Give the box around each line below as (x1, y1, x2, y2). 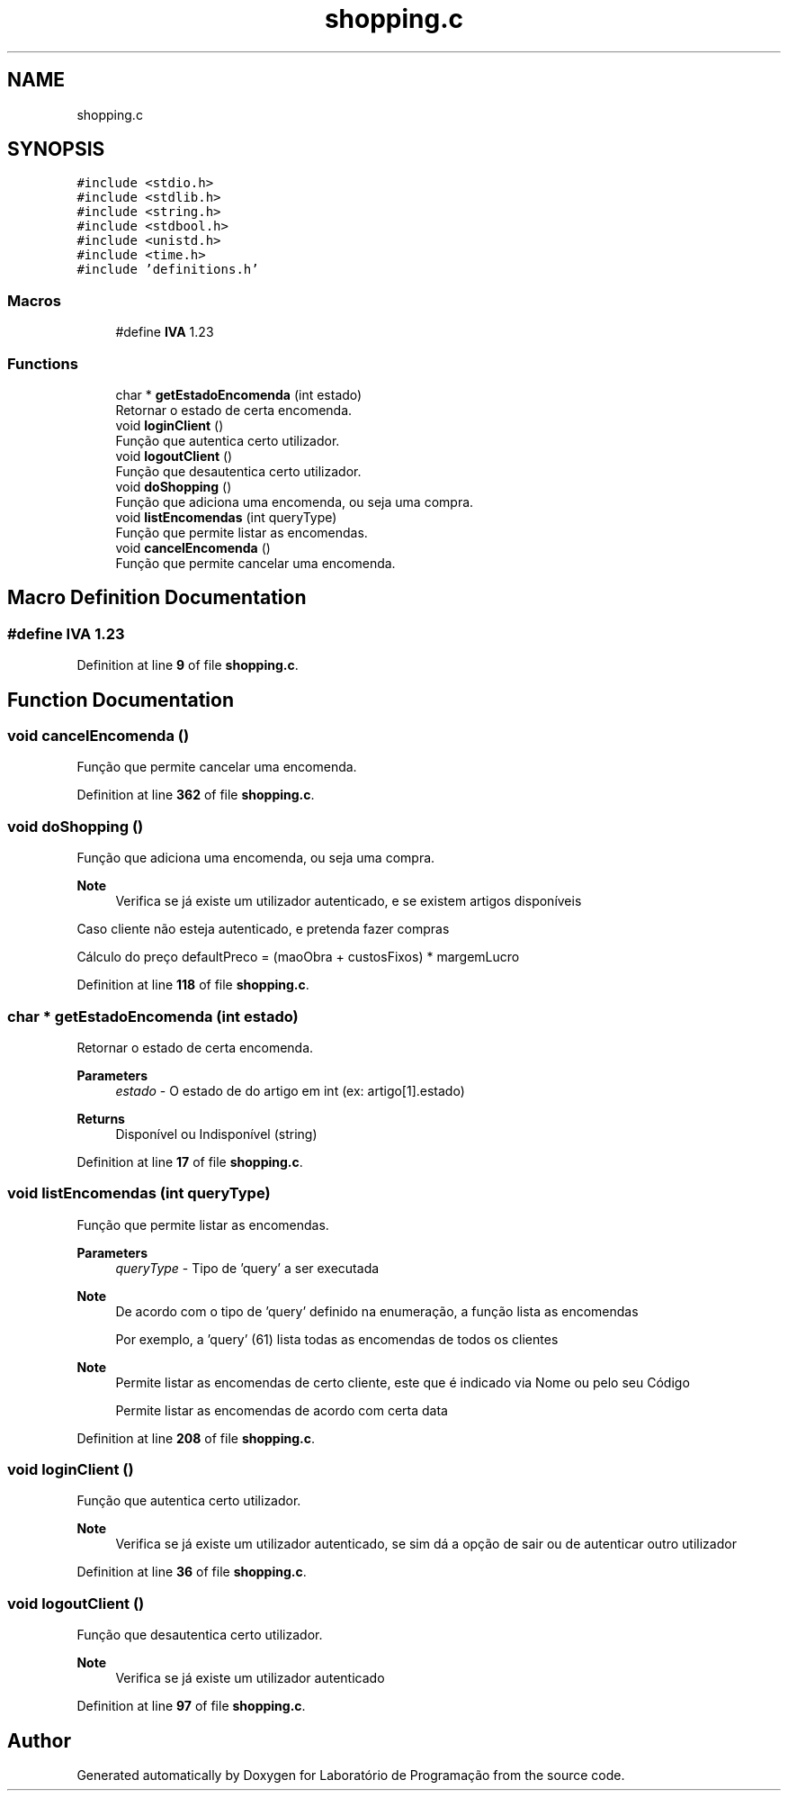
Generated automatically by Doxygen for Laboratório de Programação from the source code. (76, 1766, 625, 1783)
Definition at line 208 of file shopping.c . (76, 1430, 315, 1446)
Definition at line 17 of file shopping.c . (76, 1153, 303, 1170)
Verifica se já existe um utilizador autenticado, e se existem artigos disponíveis (115, 893, 582, 909)
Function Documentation (7, 688, 234, 711)
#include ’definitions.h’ (76, 262, 259, 277)
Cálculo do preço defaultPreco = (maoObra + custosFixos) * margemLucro (76, 949, 520, 965)
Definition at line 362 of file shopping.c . (76, 787, 315, 803)
